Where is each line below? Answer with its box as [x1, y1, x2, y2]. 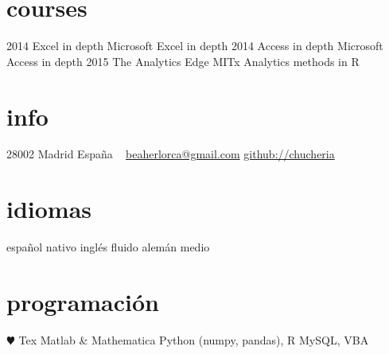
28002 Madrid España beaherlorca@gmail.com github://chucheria [6, 146, 335, 162]
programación [6, 285, 159, 317]
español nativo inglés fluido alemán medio [6, 239, 210, 255]
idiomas [6, 193, 92, 225]
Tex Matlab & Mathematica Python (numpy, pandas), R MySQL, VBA [18, 331, 369, 348]
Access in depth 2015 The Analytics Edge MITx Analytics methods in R [6, 53, 360, 69]
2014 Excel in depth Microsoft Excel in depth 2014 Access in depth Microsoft [6, 37, 383, 54]
